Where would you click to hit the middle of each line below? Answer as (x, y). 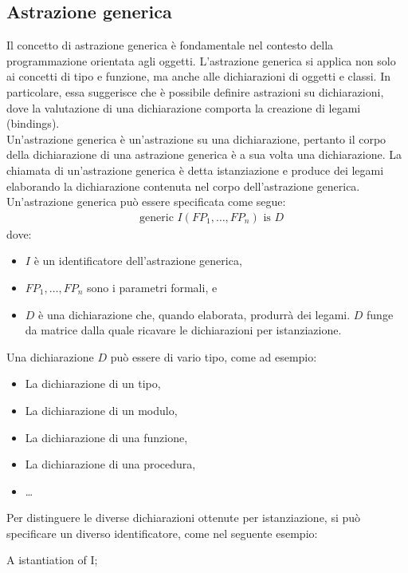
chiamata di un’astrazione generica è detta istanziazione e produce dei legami (195, 170)
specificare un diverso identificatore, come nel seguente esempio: (162, 533)
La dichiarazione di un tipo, (93, 383)
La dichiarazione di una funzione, (106, 437)
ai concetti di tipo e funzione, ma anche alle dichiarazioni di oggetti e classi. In (199, 76)
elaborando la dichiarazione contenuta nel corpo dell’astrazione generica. (183, 186)
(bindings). (33, 123)
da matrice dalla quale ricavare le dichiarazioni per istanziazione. (183, 330)
